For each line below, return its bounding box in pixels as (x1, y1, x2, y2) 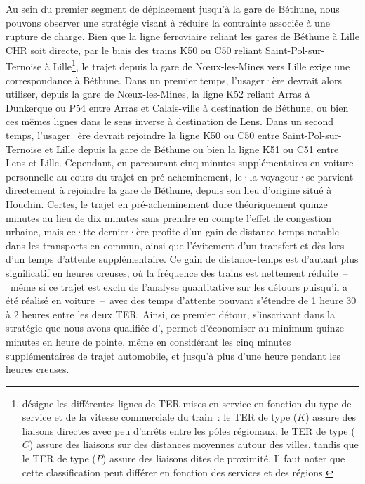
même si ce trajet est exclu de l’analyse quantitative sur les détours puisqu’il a (10, 279, 348, 294)
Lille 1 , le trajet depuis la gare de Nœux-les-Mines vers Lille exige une (53, 57, 350, 74)
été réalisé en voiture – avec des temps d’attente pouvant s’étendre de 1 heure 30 (6, 293, 357, 308)
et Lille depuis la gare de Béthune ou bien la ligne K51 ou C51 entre (44, 141, 339, 156)
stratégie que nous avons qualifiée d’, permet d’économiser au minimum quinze (6, 320, 344, 335)
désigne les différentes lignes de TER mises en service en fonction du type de (22, 395, 352, 410)
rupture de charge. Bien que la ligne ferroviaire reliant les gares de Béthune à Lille (6, 29, 359, 44)
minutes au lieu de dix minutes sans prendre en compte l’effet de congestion (6, 210, 331, 225)
